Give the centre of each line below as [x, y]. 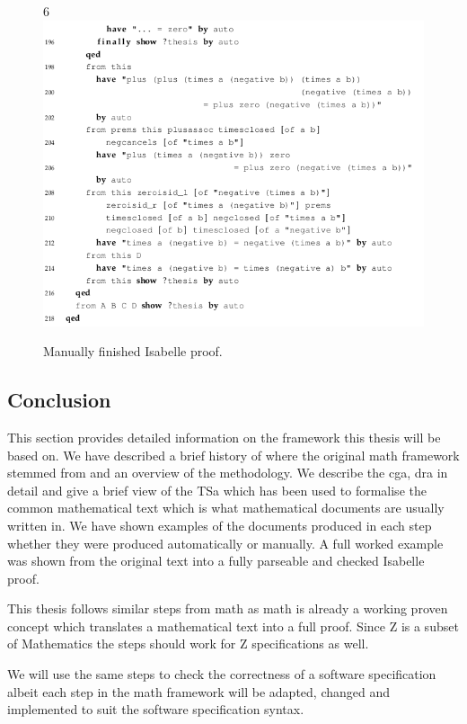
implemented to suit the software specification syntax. [156, 709]
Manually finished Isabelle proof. [133, 351]
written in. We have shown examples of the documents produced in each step [220, 525]
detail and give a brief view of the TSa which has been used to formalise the [217, 490]
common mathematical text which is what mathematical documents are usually [226, 508]
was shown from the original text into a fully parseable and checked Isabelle [216, 561]
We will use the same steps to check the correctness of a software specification [222, 674]
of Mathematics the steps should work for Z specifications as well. [188, 644]
